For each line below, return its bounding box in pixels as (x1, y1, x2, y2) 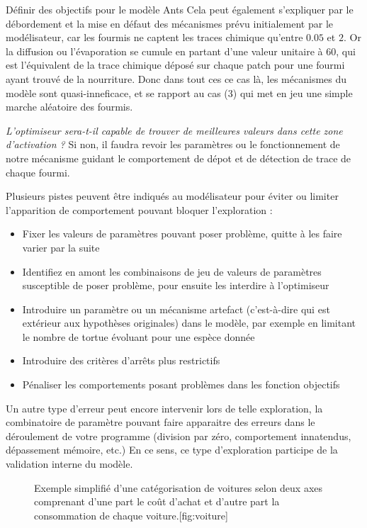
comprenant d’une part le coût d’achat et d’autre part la (34, 494, 280, 509)
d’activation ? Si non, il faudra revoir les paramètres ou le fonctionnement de (6, 137, 340, 152)
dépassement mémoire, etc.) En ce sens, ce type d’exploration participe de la (6, 442, 338, 457)
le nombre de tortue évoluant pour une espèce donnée (22, 329, 255, 344)
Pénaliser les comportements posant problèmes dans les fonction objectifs (22, 377, 340, 392)
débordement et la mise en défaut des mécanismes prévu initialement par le (6, 16, 333, 30)
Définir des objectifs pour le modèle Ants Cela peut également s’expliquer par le (6, 2, 354, 16)
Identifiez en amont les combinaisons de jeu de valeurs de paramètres (22, 264, 322, 279)
